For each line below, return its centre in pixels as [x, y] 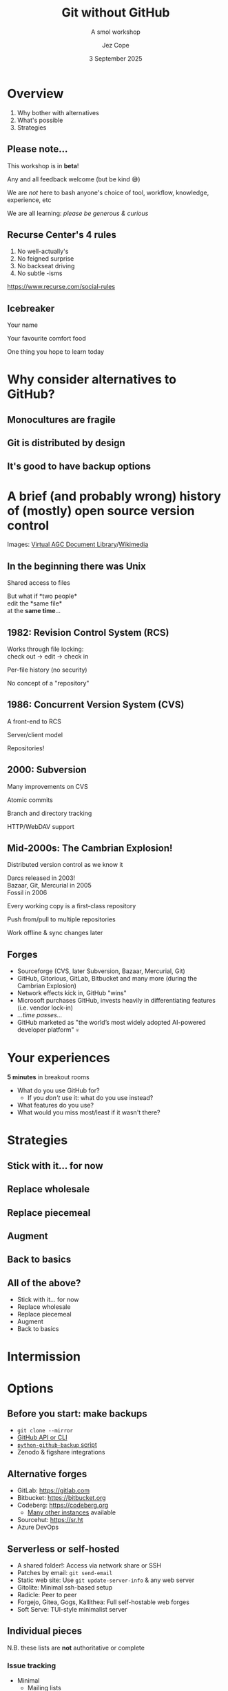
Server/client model [35, 734]
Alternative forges [47, 1474]
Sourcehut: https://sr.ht [50, 1520]
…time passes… [40, 1015]
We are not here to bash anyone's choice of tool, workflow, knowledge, [108, 192]
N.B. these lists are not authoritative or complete [76, 1648]
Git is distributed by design [66, 443]
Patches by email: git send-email [65, 1573]
